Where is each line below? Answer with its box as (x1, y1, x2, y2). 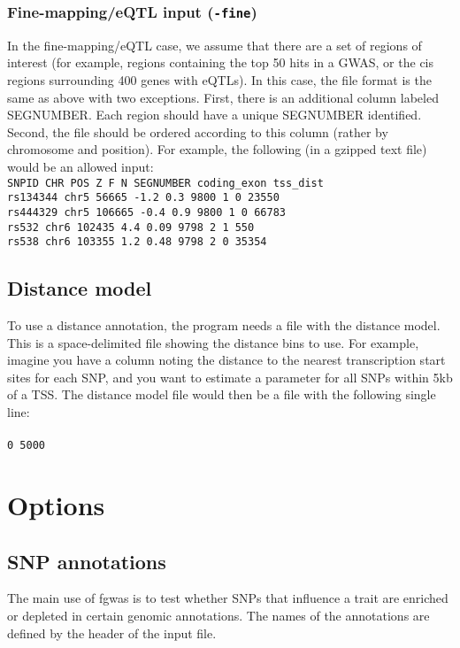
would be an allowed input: (7, 157, 154, 175)
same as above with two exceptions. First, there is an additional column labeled (7, 88, 439, 106)
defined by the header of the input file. (7, 623, 217, 642)
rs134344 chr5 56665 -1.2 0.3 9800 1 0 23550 (7, 191, 280, 204)
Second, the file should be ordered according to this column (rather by (7, 122, 388, 141)
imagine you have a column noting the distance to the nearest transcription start (7, 351, 446, 369)
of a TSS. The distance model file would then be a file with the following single (7, 385, 436, 404)
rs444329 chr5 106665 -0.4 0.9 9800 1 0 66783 (7, 205, 286, 219)
